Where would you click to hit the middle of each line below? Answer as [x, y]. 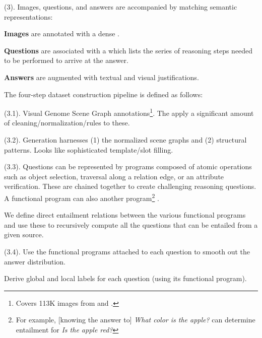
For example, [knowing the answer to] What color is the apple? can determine [136, 320]
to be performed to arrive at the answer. [66, 60]
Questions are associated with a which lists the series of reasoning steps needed [128, 50]
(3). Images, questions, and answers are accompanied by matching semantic [121, 7]
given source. [24, 234]
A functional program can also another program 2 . [82, 197]
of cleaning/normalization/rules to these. [67, 123]
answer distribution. [35, 261]
